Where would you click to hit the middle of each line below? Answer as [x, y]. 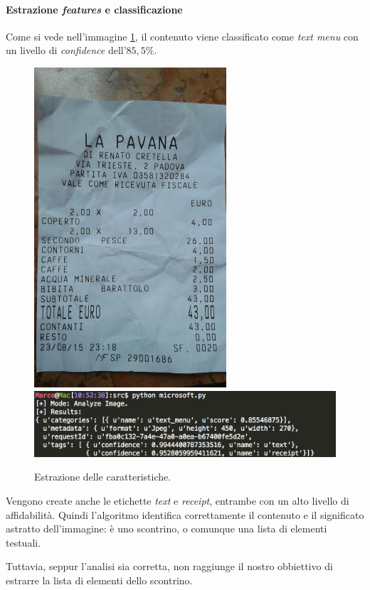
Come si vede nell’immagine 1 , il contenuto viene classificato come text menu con [182, 36]
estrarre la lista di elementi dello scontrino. [99, 580]
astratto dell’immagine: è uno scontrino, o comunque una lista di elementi [166, 529]
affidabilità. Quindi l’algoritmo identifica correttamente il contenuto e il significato [185, 514]
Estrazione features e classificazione [94, 9]
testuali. [23, 542]
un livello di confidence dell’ [66, 50]
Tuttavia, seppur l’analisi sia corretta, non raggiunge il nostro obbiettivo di [169, 566]
